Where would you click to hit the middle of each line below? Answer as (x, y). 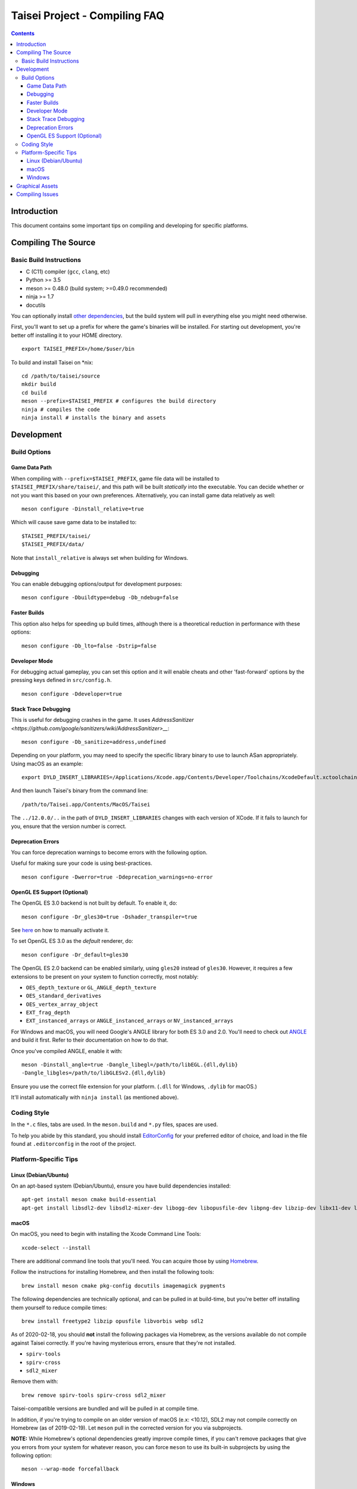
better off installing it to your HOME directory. (67, 335)
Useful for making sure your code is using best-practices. (82, 863)
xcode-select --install (56, 1247)
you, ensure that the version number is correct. (69, 826)
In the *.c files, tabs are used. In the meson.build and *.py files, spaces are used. (115, 1124)
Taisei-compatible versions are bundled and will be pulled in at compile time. (105, 1409)
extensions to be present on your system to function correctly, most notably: (105, 976)
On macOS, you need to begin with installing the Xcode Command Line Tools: (106, 1234)
